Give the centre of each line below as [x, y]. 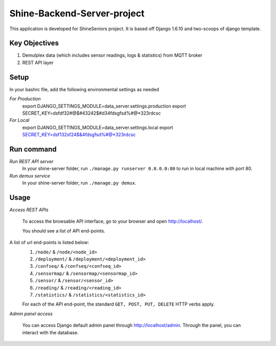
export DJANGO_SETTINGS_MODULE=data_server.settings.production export [104, 106]
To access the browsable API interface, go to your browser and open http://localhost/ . [113, 221]
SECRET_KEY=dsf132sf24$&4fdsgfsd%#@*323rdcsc [79, 135]
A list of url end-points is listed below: [49, 243]
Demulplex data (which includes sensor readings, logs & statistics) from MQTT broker [112, 55]
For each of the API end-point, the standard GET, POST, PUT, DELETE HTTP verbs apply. [118, 304]
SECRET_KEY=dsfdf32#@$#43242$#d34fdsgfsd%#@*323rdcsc [91, 113]
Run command [33, 149]
